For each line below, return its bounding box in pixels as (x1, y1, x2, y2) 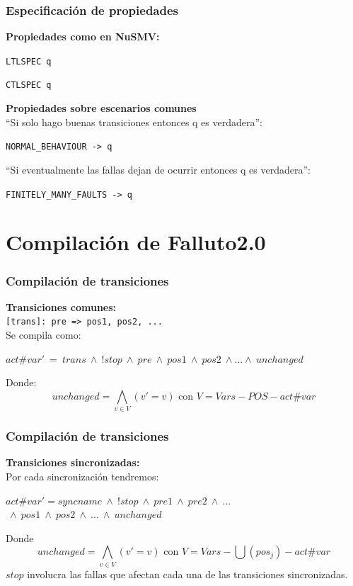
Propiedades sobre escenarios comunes (6, 101, 197, 115)
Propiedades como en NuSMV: (6, 29, 160, 44)
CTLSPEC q (6, 80, 52, 91)
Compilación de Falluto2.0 (6, 227, 266, 257)
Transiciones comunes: (6, 299, 117, 314)
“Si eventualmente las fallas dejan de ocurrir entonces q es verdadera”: (6, 162, 311, 176)
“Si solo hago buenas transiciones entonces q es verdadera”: (6, 114, 262, 129)
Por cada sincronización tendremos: (6, 468, 159, 483)
